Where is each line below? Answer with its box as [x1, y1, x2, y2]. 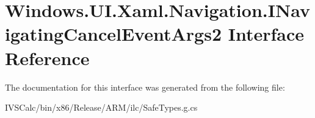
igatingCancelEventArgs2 [5, 21, 222, 46]
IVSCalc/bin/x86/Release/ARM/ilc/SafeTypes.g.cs [5, 101, 198, 114]
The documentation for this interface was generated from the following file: [5, 80, 285, 93]
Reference [5, 45, 90, 70]
